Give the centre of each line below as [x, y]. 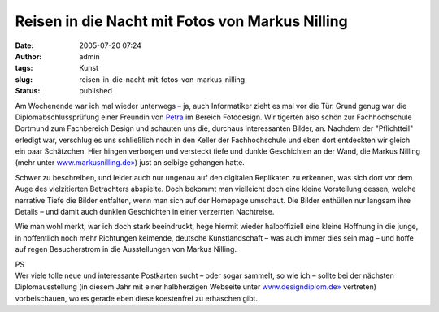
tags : [24, 68]
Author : [28, 56]
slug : [24, 79]
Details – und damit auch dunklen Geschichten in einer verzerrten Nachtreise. [145, 212]
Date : [24, 45]
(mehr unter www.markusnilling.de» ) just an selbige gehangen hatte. [130, 162]
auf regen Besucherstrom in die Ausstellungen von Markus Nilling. [126, 249]
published [96, 91]
